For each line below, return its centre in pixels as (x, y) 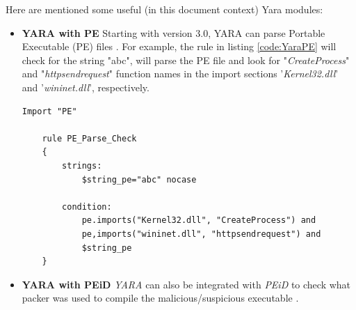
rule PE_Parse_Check (89, 138)
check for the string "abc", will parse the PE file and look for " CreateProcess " (186, 60)
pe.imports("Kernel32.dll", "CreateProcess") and (199, 220)
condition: (87, 207)
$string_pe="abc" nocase (139, 179)
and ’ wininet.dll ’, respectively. (86, 87)
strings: (82, 165)
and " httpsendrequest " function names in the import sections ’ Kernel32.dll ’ (180, 73)
